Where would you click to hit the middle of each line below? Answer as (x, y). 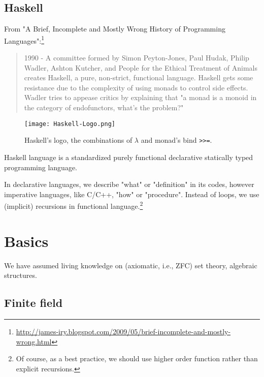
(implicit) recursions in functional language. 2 (74, 205)
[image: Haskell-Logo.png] (70, 124)
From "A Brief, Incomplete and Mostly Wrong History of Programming (115, 29)
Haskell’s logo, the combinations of (78, 140)
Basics (26, 241)
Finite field (34, 303)
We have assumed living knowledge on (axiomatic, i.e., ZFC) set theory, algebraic (131, 265)
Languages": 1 (24, 40)
